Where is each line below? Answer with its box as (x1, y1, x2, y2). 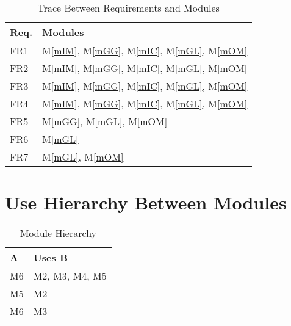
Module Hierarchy (20, 226, 97, 241)
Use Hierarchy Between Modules (5, 190, 287, 215)
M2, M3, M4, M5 (33, 269, 107, 283)
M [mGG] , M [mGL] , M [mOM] (42, 114, 168, 128)
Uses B (33, 250, 68, 265)
